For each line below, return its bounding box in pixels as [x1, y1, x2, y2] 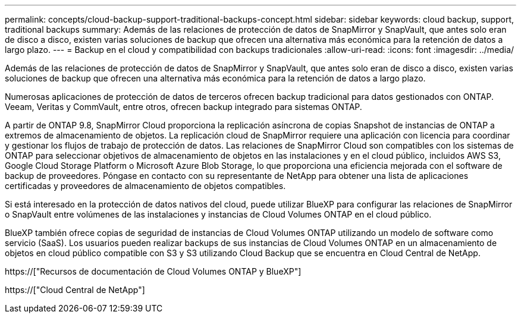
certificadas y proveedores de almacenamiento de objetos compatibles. [5, 181, 286, 191]
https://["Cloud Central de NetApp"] [5, 285, 145, 295]
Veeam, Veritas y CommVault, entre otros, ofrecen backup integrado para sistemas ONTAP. [5, 102, 362, 112]
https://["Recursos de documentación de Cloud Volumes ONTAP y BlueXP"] [5, 266, 302, 276]
